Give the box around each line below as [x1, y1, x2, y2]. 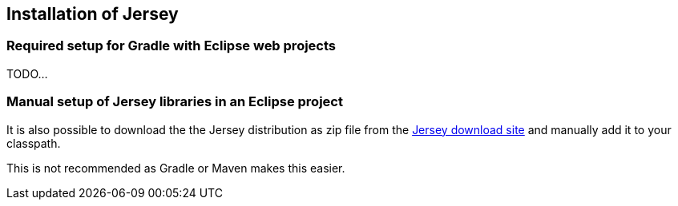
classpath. [6, 136, 61, 150]
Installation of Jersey [6, 4, 179, 24]
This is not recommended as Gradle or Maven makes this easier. [6, 160, 345, 175]
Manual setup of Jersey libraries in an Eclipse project [6, 93, 343, 110]
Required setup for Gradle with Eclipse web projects [6, 38, 337, 54]
